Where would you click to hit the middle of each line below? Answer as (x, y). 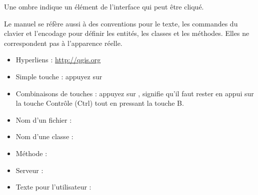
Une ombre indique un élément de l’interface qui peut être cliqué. (104, 6)
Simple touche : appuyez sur (59, 76)
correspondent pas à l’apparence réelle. (63, 43)
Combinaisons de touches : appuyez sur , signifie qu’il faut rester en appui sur (135, 93)
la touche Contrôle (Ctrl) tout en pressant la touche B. (100, 103)
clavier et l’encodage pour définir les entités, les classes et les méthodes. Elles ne (127, 33)
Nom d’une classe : (44, 136)
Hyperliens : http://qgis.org (58, 60)
